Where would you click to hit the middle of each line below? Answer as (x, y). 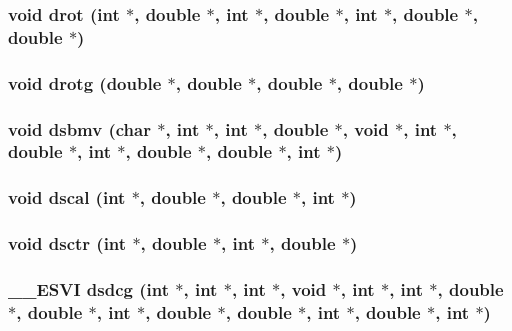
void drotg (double (85, 82)
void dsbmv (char (79, 128)
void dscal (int (67, 197)
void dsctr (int (67, 243)
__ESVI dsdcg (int (89, 288)
